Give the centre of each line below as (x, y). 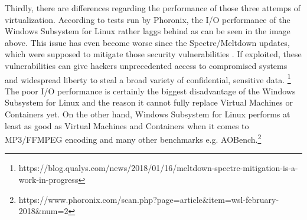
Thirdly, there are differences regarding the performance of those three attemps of (153, 8)
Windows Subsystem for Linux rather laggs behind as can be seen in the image (148, 31)
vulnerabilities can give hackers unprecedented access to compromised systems (146, 65)
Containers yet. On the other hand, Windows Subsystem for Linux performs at (148, 114)
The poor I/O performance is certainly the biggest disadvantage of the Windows (150, 91)
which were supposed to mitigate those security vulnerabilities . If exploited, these (153, 54)
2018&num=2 (43, 211)
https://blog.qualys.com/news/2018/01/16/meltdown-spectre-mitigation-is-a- (158, 168)
